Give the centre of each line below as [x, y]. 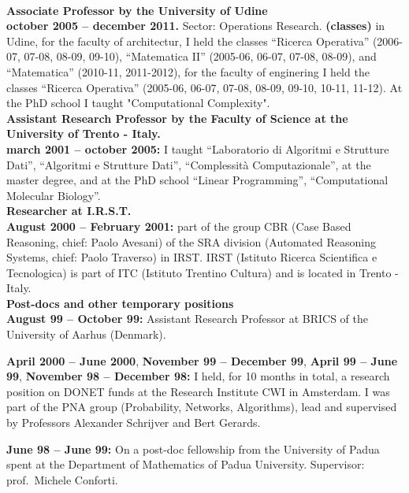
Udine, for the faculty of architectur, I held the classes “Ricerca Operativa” [188, 41]
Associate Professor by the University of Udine [137, 10]
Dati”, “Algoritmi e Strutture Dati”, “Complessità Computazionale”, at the [189, 164]
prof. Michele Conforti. [62, 479]
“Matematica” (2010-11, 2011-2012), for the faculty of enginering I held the [188, 71]
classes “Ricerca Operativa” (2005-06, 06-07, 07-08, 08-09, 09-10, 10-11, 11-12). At [204, 87]
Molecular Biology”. [54, 195]
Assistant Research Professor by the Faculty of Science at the [177, 118]
